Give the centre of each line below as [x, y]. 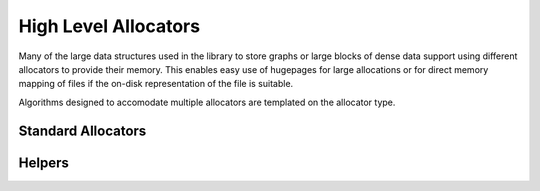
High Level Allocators [109, 26]
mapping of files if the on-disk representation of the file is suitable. [156, 84]
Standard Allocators [82, 130]
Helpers [43, 162]
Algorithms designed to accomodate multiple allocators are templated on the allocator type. [207, 102]
